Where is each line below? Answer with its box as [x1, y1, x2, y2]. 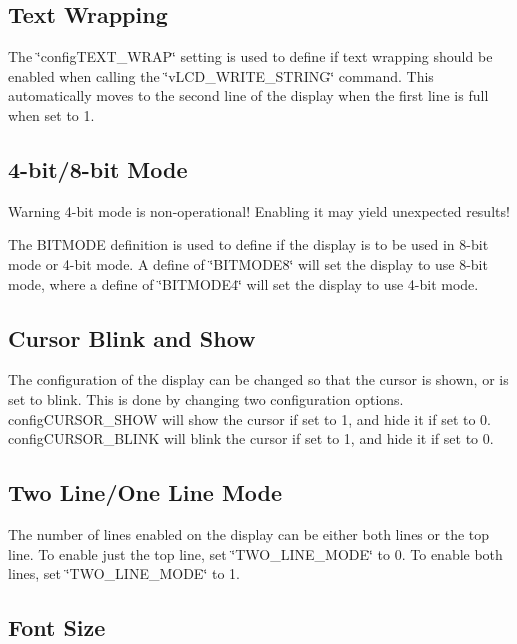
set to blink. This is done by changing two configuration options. [8, 388, 404, 409]
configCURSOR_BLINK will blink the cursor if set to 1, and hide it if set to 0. [8, 428, 494, 449]
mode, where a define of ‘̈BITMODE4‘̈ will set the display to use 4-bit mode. [8, 273, 479, 294]
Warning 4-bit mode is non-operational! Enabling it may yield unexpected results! [8, 200, 510, 221]
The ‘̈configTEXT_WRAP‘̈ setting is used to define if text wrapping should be [8, 46, 493, 67]
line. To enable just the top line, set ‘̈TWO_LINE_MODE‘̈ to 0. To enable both [8, 543, 503, 564]
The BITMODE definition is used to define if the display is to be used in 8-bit [8, 234, 489, 255]
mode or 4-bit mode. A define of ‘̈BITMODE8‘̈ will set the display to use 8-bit [8, 253, 488, 274]
